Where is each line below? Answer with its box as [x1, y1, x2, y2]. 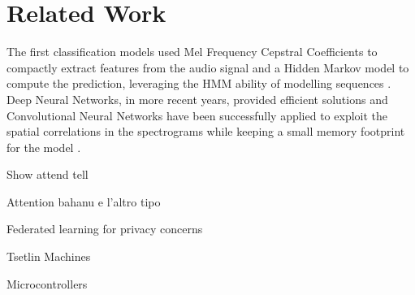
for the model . [6, 138, 81, 155]
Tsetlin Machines [6, 248, 91, 265]
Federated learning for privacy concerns [6, 220, 203, 237]
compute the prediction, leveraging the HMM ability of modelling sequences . [6, 75, 391, 92]
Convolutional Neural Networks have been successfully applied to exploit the [6, 106, 387, 124]
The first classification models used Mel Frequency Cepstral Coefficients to [6, 43, 378, 60]
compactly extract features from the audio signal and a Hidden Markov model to [6, 59, 409, 76]
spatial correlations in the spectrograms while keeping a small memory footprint [6, 123, 405, 140]
